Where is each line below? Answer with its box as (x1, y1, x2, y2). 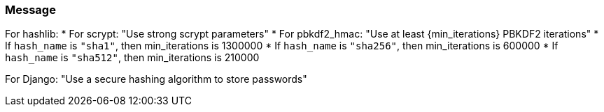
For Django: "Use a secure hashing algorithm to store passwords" (5, 73, 307, 86)
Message (5, 3, 56, 17)
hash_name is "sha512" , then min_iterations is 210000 (5, 51, 260, 64)
